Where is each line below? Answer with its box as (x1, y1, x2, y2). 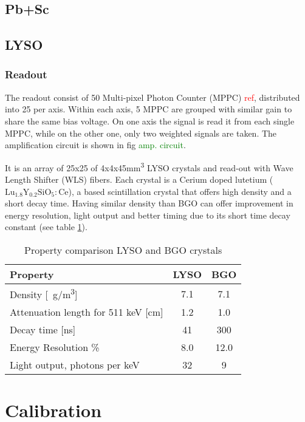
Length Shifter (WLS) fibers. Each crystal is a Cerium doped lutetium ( (5, 173, 273, 185)
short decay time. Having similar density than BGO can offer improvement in (5, 197, 293, 209)
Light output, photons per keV (10, 358, 140, 372)
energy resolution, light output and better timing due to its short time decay (5, 208, 290, 221)
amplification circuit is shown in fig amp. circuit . (5, 138, 186, 151)
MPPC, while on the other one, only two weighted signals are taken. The (5, 126, 277, 139)
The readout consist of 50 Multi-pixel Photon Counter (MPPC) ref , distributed (5, 90, 300, 103)
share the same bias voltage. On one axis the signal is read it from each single (5, 114, 295, 127)
